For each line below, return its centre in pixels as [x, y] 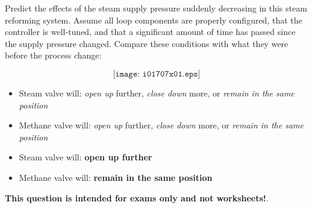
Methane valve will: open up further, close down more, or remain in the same [161, 125]
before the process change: [53, 55]
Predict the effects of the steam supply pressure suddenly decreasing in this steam [156, 8]
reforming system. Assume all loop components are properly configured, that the [154, 20]
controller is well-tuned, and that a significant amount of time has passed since [150, 32]
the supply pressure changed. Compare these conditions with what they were [147, 43]
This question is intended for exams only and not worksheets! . [137, 197]
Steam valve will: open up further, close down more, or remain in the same [157, 93]
